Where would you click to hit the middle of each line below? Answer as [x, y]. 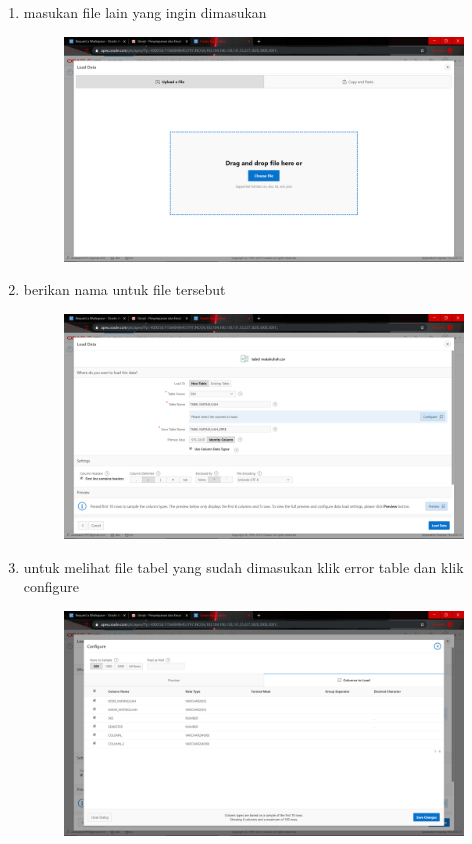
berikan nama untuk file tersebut [124, 289]
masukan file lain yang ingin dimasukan [145, 12]
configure [51, 586]
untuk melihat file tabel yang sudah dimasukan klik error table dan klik [243, 566]
